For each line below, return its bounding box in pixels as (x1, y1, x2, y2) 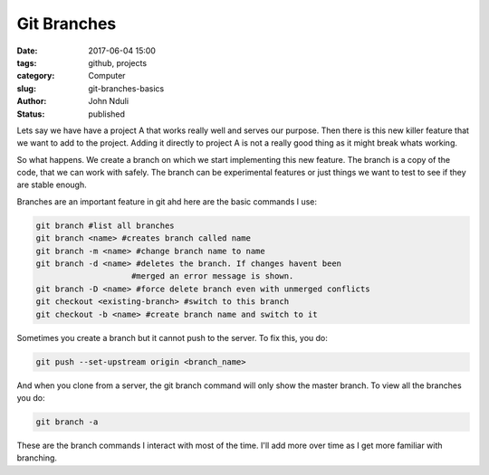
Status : (16, 109, 45, 119)
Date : (16, 45, 38, 56)
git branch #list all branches (35, 220, 176, 231)
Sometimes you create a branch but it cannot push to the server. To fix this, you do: (16, 332, 328, 343)
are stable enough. (16, 179, 87, 190)
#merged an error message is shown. (131, 271, 294, 281)
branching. (16, 452, 58, 463)
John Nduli (88, 96, 129, 107)
